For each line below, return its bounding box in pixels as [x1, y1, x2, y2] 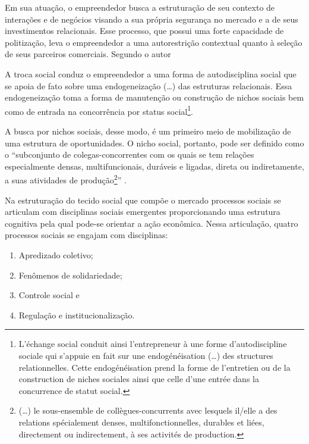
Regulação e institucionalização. [18, 308, 135, 321]
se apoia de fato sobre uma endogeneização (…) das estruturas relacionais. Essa [5, 79, 292, 92]
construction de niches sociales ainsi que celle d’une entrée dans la [18, 373, 259, 385]
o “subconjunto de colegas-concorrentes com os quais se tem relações [5, 148, 254, 161]
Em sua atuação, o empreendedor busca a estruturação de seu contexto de [5, 1, 275, 13]
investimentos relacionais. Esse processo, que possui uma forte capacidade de [5, 24, 284, 37]
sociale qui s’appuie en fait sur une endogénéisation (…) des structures [18, 349, 273, 361]
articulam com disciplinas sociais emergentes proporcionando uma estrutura [5, 205, 280, 218]
